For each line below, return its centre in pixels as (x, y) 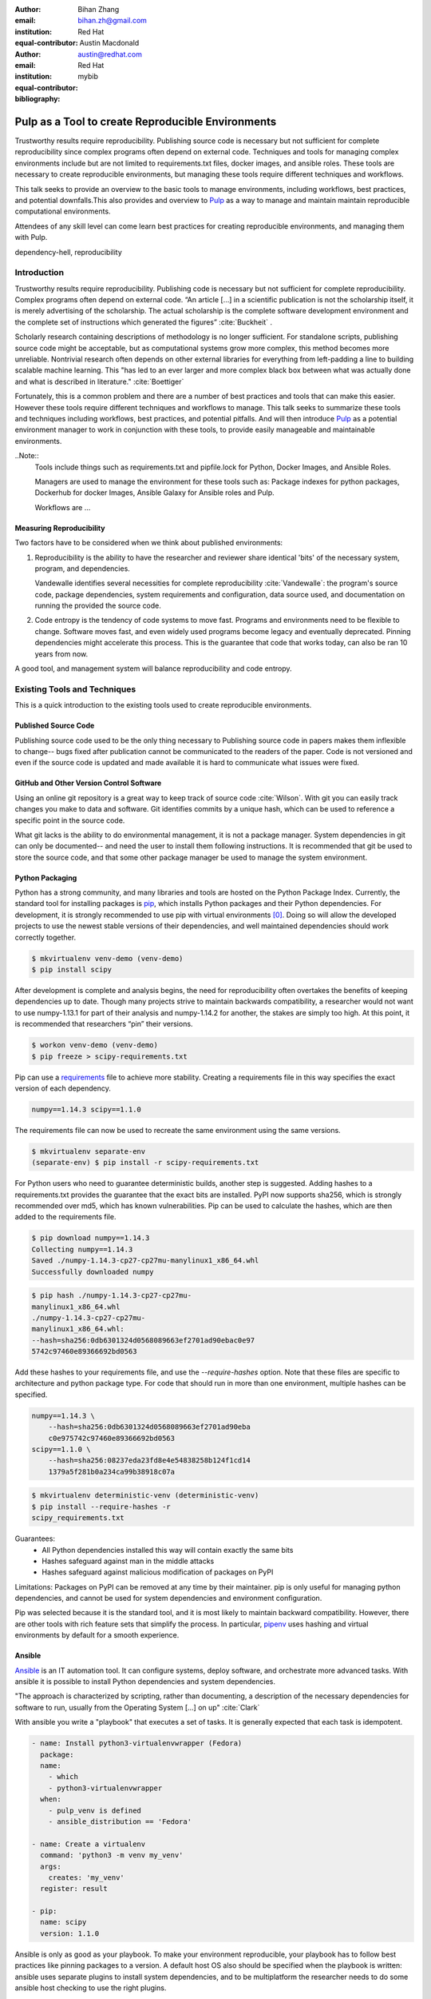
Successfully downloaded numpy (93, 1272)
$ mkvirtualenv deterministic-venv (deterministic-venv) (145, 1496)
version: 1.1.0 (70, 1933)
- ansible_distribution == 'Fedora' (120, 1821)
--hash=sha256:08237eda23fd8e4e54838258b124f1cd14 (149, 1460)
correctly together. (45, 937)
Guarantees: (35, 1538)
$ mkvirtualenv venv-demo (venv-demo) (107, 958)
